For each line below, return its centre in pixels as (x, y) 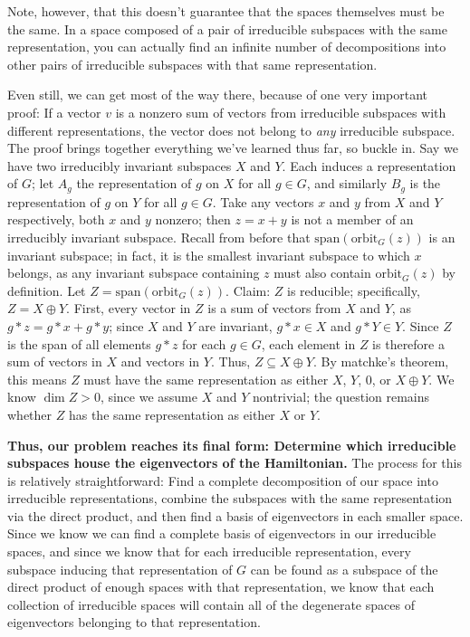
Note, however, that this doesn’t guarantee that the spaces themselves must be (226, 11)
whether (30, 414)
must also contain (322, 273)
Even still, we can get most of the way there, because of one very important (218, 95)
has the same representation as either (172, 414)
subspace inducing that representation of (120, 569)
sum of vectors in (55, 361)
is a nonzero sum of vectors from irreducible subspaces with (281, 112)
